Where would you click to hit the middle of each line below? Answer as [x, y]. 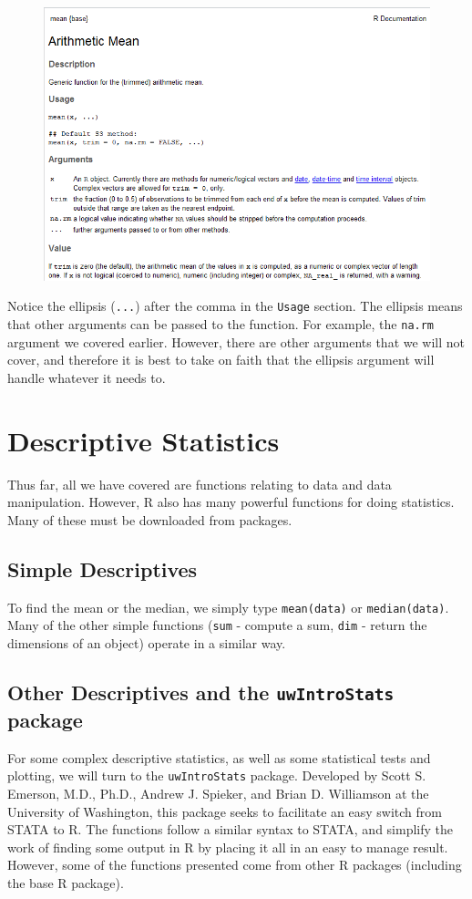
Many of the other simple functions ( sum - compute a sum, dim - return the [217, 625]
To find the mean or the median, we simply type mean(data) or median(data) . [228, 607]
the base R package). [66, 882]
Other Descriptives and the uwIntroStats [201, 692]
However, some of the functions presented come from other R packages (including [235, 865]
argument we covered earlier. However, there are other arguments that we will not [236, 341]
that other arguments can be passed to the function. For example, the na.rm [221, 324]
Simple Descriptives [103, 568]
